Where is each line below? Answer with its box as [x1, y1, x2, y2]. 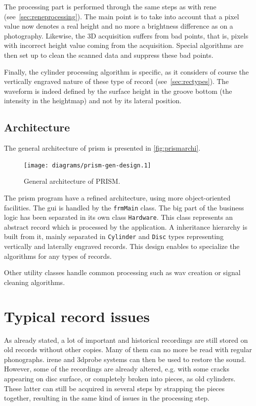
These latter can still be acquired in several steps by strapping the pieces [4, 383, 225, 393]
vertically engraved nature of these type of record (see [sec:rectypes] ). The [4, 76, 229, 86]
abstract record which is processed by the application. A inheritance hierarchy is [4, 221, 248, 232]
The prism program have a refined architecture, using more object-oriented [4, 192, 231, 203]
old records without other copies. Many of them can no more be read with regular [4, 344, 252, 355]
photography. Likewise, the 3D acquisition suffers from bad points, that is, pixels [4, 30, 249, 41]
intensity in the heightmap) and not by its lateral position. [4, 95, 182, 106]
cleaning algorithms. [4, 277, 65, 287]
